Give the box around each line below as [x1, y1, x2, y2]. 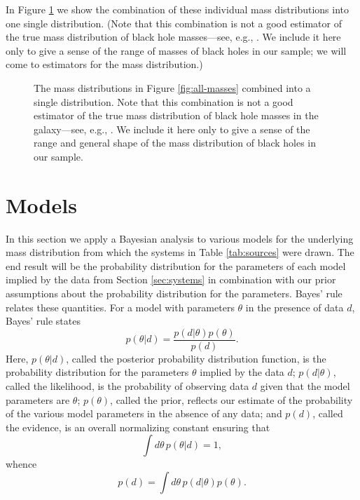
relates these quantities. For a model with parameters [6, 299, 235, 314]
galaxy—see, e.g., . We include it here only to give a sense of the [34, 121, 310, 136]
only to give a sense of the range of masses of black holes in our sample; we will [6, 43, 347, 58]
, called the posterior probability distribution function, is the [66, 351, 326, 365]
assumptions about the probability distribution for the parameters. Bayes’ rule [6, 286, 342, 301]
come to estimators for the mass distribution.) [6, 57, 203, 72]
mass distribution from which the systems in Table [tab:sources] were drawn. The [6, 245, 354, 259]
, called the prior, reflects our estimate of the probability [110, 392, 353, 407]
